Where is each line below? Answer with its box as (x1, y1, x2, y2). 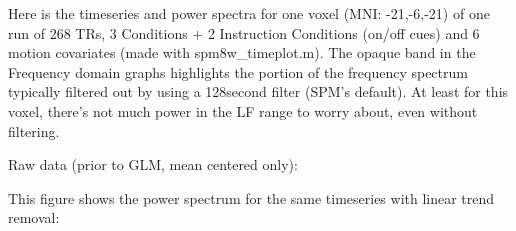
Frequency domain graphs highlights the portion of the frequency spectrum (8, 61, 468, 82)
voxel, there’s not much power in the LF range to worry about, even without (8, 100, 478, 121)
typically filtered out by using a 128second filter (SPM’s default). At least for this (8, 81, 509, 102)
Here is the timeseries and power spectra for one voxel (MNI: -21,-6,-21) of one (8, 3, 490, 23)
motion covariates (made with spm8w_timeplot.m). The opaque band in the (8, 42, 476, 63)
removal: (8, 207, 60, 228)
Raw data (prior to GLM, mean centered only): (8, 154, 298, 175)
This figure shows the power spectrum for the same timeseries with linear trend (8, 187, 495, 208)
